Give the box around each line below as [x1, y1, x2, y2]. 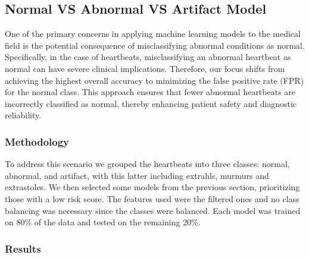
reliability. [5, 109, 42, 121]
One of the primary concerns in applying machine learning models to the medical [5, 27, 301, 40]
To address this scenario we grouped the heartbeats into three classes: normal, [5, 158, 290, 170]
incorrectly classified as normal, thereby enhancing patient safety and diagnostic [5, 97, 297, 109]
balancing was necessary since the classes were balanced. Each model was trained [5, 204, 301, 216]
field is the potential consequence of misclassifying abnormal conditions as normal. [5, 39, 305, 51]
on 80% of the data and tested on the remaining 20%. [5, 216, 201, 228]
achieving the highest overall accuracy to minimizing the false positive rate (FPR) [5, 74, 304, 86]
